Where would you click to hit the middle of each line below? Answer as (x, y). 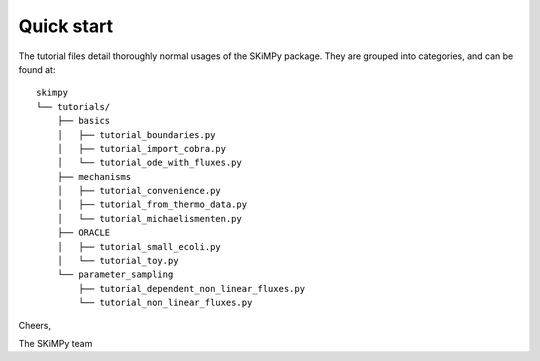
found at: (37, 69)
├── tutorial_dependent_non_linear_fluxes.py (191, 288)
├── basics (83, 121)
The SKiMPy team (55, 343)
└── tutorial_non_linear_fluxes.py (165, 303)
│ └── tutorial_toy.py (117, 261)
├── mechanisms (94, 176)
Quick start (66, 26)
